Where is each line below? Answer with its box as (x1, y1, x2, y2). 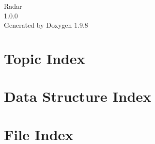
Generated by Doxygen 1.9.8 (4, 20, 88, 30)
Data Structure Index (4, 86, 152, 106)
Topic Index (4, 48, 85, 68)
